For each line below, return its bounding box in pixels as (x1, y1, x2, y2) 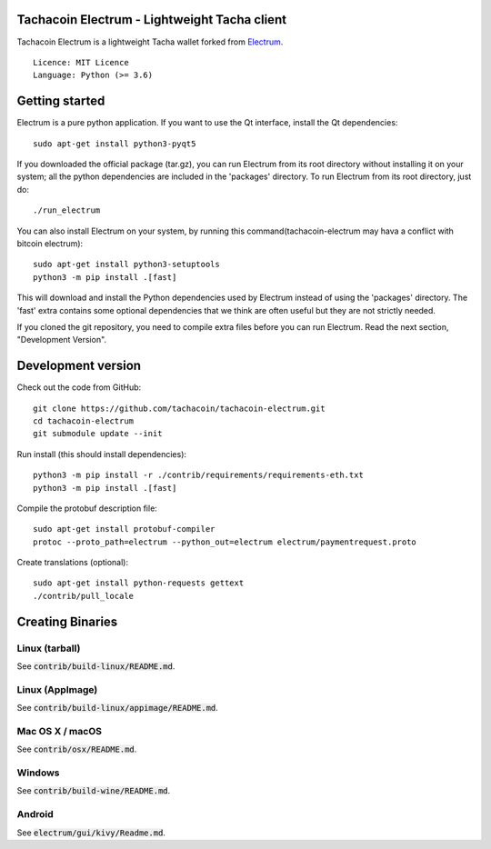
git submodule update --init (33, 428, 163, 439)
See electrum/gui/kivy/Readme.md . (16, 827, 165, 838)
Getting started (16, 94, 105, 109)
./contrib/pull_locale (33, 591, 135, 601)
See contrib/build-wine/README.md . (16, 785, 171, 796)
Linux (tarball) (16, 642, 81, 654)
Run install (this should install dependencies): (16, 448, 186, 459)
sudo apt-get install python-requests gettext (33, 578, 245, 588)
